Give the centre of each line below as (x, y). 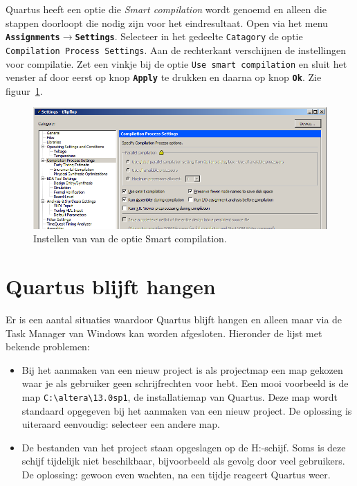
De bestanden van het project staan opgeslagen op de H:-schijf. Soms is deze (184, 447)
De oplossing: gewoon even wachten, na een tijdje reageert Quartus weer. (176, 475)
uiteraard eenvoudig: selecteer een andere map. (121, 424)
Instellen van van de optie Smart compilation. (130, 238)
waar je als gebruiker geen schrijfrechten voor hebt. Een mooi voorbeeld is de (185, 383)
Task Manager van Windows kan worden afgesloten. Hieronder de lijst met (164, 333)
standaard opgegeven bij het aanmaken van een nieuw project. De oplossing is (187, 410)
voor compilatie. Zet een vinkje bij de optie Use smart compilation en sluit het (176, 63)
